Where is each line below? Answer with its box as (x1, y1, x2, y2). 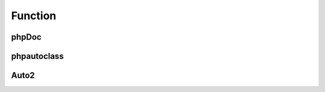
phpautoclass (11, 51, 64, 61)
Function (11, 9, 57, 22)
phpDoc (11, 32, 42, 42)
